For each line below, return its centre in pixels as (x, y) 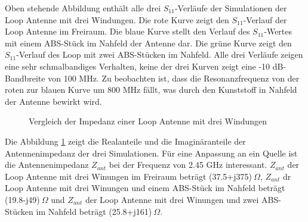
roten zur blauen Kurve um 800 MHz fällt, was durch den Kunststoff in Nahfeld (151, 90)
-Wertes (278, 31)
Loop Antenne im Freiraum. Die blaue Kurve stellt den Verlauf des (127, 31)
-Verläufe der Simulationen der (231, 8)
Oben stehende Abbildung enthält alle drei (83, 8)
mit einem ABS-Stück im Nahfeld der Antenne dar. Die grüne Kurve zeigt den (148, 43)
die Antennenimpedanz (47, 165)
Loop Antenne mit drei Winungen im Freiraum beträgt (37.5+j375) (128, 176)
